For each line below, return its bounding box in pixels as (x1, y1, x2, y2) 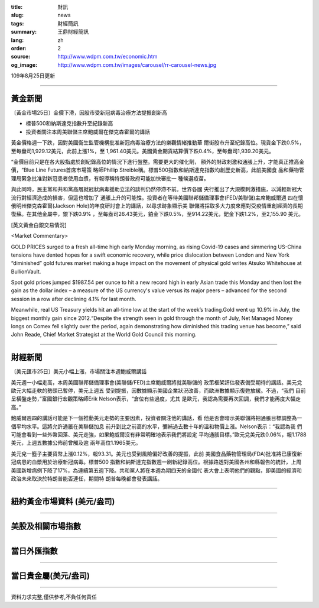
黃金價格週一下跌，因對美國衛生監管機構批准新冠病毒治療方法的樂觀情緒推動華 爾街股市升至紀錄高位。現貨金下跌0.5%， (11, 139, 305, 146)
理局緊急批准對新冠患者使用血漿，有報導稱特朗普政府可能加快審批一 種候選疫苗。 (11, 174, 209, 182)
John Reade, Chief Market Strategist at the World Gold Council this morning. (11, 331, 197, 338)
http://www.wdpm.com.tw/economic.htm (57, 53, 158, 60)
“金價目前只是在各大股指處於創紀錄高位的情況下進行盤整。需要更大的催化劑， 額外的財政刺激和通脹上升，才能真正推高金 (11, 158, 305, 165)
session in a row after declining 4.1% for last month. (11, 295, 136, 302)
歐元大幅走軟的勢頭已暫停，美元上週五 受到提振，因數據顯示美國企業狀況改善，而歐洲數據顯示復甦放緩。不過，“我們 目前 (11, 387, 307, 394)
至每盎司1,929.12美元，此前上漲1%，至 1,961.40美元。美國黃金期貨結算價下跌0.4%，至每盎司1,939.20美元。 (11, 147, 275, 154)
